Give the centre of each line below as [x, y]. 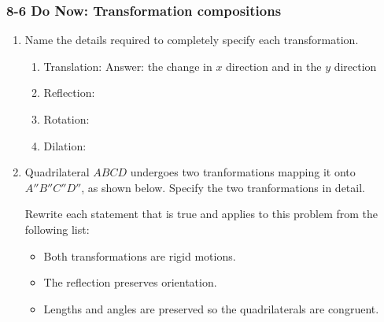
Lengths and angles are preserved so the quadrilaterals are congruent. [211, 308]
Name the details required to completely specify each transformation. [192, 40]
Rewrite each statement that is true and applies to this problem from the [201, 214]
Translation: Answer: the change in [128, 66]
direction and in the [274, 66]
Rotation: [66, 119]
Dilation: [65, 145]
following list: [57, 229]
